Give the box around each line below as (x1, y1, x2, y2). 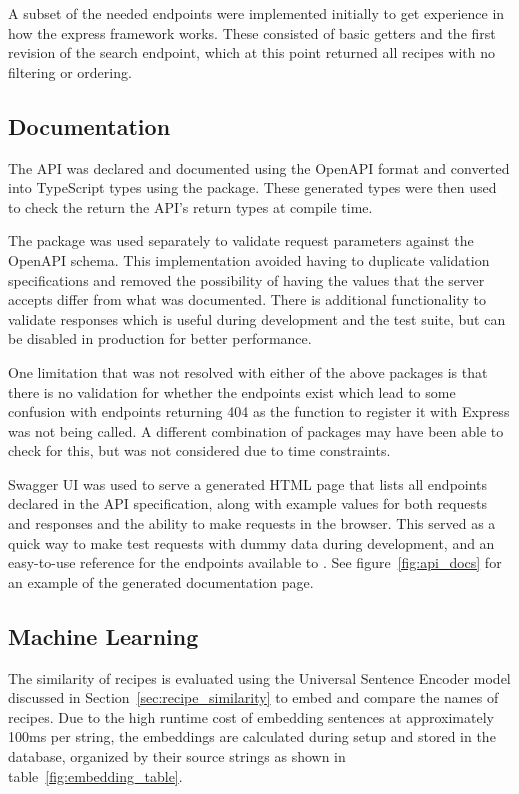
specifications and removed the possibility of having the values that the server (8, 269, 485, 290)
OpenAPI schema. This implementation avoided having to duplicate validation (8, 249, 490, 270)
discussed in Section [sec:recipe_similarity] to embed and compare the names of (8, 687, 499, 708)
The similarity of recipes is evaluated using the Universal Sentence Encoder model (8, 667, 511, 688)
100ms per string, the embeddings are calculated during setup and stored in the (8, 726, 496, 747)
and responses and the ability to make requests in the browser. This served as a (8, 513, 496, 534)
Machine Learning (8, 620, 199, 651)
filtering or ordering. (8, 61, 132, 82)
